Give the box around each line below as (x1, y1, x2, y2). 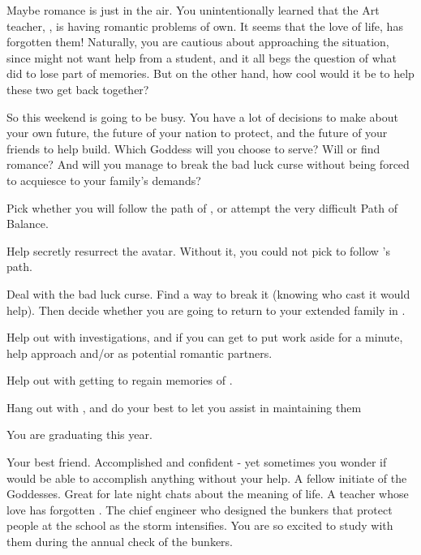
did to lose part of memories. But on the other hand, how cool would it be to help (6, 65, 415, 82)
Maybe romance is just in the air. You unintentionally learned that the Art (6, 2, 380, 18)
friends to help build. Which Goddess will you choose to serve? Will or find (6, 140, 380, 157)
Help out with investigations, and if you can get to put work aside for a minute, (6, 329, 403, 346)
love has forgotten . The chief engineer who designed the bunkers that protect (6, 501, 393, 518)
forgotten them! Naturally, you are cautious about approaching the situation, (6, 33, 389, 50)
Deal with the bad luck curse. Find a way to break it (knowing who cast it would (6, 285, 410, 302)
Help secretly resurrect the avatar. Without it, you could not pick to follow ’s (6, 242, 390, 259)
